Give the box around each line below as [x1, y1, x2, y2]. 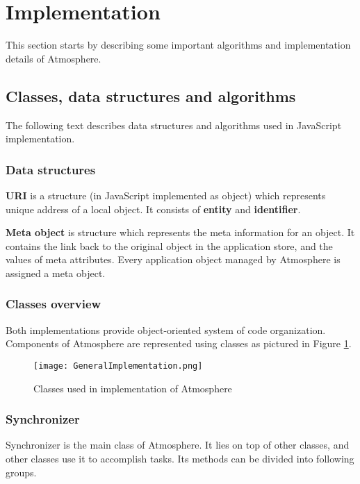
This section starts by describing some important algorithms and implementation [6, 37, 351, 52]
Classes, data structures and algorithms [6, 85, 296, 106]
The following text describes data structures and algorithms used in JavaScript [6, 117, 342, 132]
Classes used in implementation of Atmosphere [33, 381, 232, 395]
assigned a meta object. [6, 265, 106, 280]
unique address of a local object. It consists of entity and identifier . [6, 201, 301, 216]
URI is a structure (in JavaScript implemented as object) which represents [6, 187, 326, 202]
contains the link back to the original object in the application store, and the [6, 238, 333, 253]
